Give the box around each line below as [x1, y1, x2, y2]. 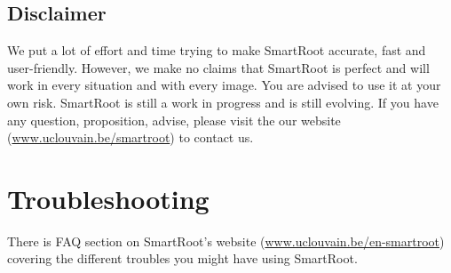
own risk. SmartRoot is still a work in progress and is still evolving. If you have [7, 92, 439, 111]
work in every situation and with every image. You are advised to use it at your [7, 76, 441, 94]
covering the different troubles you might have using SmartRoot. [7, 249, 358, 268]
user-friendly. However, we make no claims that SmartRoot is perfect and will [7, 58, 430, 76]
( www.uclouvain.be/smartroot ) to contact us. [7, 128, 254, 147]
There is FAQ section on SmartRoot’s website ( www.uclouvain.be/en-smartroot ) [7, 231, 445, 250]
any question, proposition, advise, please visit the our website [7, 110, 341, 129]
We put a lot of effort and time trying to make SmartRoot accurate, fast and [7, 41, 426, 60]
